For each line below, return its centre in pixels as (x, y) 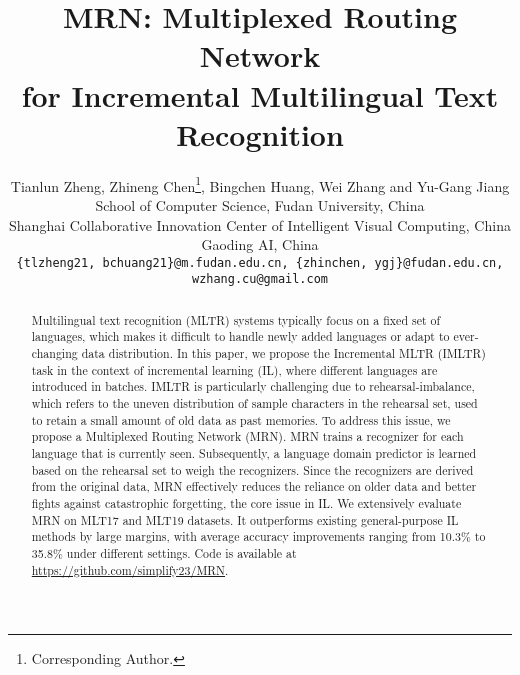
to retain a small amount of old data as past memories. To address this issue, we (241, 419)
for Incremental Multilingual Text (260, 94)
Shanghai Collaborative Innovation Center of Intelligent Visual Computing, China (260, 224)
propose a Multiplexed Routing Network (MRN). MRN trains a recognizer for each (247, 436)
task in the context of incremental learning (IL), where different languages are (234, 369)
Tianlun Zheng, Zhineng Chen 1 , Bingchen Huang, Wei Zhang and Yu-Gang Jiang (260, 184)
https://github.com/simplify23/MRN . (130, 569)
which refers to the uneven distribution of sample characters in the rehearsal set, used (254, 403)
